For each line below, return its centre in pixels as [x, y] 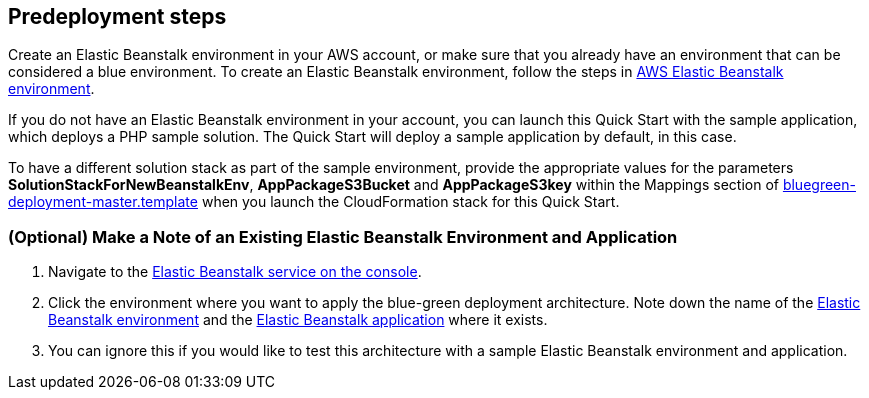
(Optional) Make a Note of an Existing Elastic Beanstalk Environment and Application [343, 236]
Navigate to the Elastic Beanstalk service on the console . [235, 272]
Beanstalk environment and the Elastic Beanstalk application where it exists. [298, 320]
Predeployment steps [117, 16]
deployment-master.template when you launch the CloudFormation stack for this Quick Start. [314, 202]
